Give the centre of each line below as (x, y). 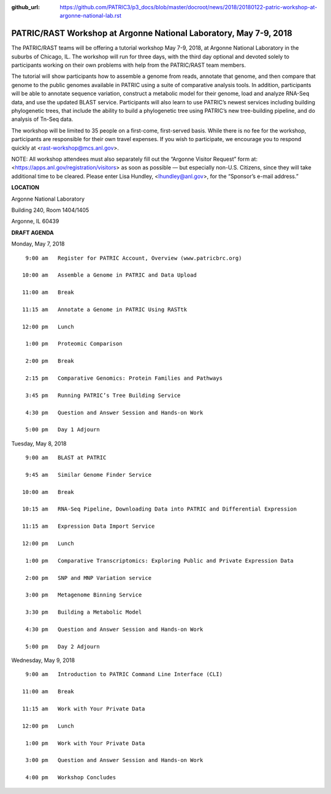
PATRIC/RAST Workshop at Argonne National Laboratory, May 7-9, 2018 (152, 33)
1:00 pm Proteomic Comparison (74, 344)
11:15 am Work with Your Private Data (84, 709)
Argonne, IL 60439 (35, 222)
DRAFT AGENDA (33, 233)
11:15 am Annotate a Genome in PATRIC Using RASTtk (105, 309)
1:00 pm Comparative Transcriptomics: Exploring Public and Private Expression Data (160, 561)
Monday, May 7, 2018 (38, 244)
